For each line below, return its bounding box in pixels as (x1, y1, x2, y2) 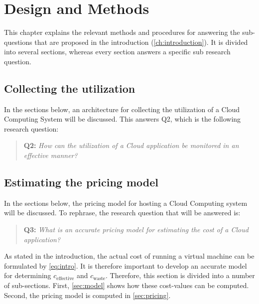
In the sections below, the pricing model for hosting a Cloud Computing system (4, 197, 248, 208)
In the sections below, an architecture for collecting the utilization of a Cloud (4, 104, 240, 114)
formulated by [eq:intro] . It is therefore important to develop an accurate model (4, 260, 247, 271)
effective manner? (23, 150, 78, 160)
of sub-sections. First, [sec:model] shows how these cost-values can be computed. (4, 280, 249, 291)
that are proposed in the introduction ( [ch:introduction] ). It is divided (34, 36, 248, 47)
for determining (4, 270, 51, 281)
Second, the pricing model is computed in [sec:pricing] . (4, 290, 171, 300)
